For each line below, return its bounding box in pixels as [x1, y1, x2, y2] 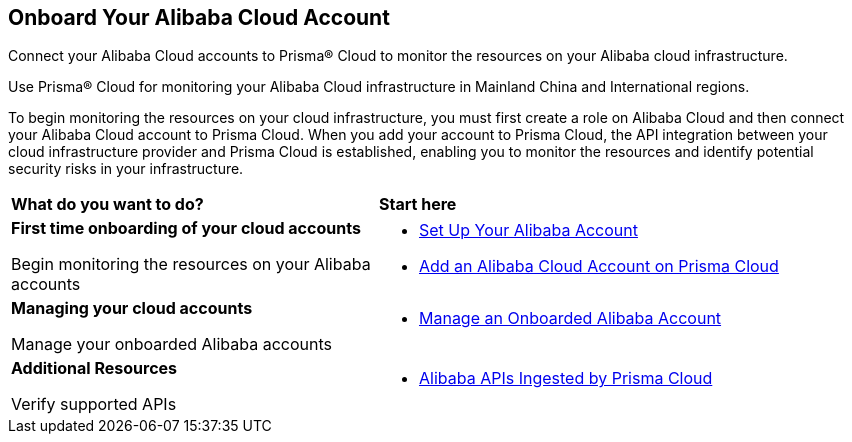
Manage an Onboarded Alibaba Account [418, 308, 722, 329]
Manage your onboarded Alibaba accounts [11, 334, 332, 355]
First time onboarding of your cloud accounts [11, 218, 361, 239]
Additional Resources [11, 358, 178, 379]
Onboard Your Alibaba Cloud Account [8, 5, 390, 30]
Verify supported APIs [11, 394, 177, 415]
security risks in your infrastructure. [8, 160, 244, 178]
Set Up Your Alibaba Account [418, 220, 638, 241]
